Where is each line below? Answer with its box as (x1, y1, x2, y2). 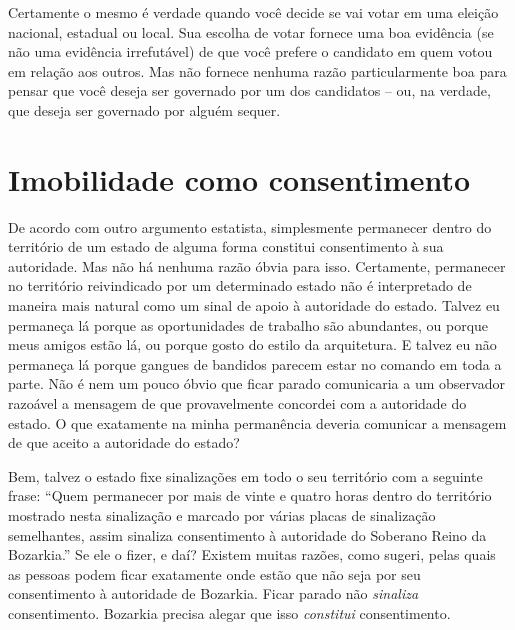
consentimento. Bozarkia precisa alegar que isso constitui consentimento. (8, 602, 451, 623)
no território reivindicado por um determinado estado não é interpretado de (8, 275, 472, 296)
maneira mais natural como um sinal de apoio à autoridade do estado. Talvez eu (8, 295, 500, 316)
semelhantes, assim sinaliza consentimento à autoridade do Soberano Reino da (8, 524, 487, 545)
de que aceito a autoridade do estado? (8, 432, 240, 453)
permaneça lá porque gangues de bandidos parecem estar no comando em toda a (8, 353, 502, 374)
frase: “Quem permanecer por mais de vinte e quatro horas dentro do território (8, 485, 492, 506)
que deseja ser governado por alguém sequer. (8, 99, 281, 120)
